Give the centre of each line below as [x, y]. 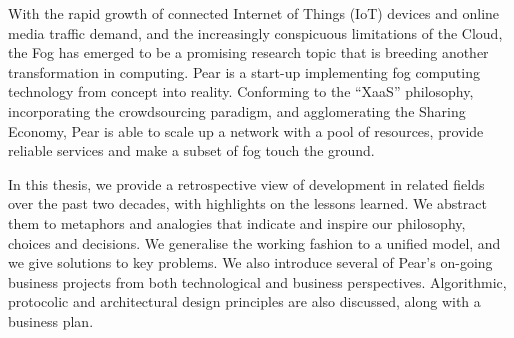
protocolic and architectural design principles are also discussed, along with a [244, 301]
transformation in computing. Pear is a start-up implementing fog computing [244, 71]
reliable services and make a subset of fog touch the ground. [191, 150]
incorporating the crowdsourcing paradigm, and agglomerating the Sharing [237, 110]
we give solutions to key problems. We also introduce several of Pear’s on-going [250, 262]
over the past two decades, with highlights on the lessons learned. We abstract [247, 203]
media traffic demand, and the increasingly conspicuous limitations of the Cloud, [255, 32]
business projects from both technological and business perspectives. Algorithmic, [257, 281]
